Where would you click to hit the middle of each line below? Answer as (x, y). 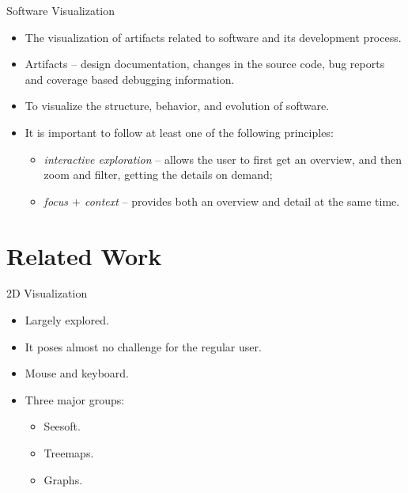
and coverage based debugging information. (130, 79)
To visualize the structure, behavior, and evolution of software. (177, 106)
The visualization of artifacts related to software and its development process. (213, 37)
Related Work (84, 255)
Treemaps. (69, 453)
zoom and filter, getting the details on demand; (158, 174)
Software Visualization (61, 10)
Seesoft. (62, 426)
